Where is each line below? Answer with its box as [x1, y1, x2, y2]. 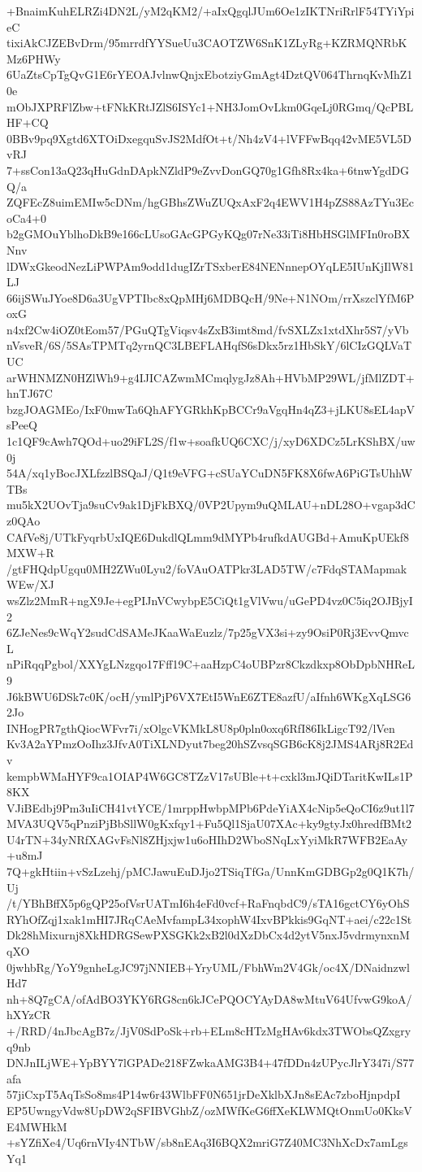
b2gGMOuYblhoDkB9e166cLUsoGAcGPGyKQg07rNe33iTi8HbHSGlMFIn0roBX [6, 225, 411, 242]
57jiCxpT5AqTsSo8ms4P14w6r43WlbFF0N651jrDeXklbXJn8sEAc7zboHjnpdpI [6, 1086, 401, 1103]
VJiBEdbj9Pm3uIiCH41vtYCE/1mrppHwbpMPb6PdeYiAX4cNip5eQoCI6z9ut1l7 [6, 799, 415, 816]
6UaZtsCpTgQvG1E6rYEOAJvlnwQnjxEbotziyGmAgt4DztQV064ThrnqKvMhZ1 [6, 66, 413, 83]
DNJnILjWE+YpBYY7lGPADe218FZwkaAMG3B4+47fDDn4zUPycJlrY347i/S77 [6, 1054, 415, 1071]
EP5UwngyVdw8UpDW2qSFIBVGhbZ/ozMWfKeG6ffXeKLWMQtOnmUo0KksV [6, 1101, 412, 1118]
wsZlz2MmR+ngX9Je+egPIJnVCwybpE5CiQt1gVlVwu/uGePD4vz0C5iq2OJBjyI [6, 591, 413, 608]
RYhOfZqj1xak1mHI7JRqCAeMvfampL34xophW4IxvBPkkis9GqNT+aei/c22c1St [6, 910, 412, 927]
